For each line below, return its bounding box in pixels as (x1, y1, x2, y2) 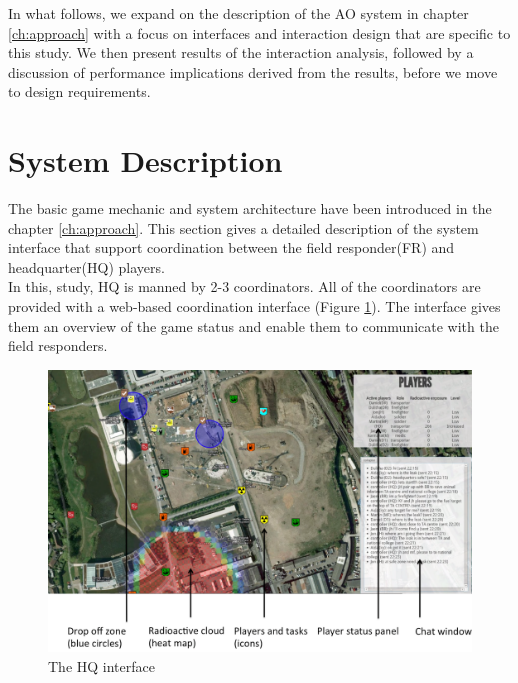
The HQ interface (48, 655, 155, 676)
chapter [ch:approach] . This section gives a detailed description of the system (8, 217, 479, 238)
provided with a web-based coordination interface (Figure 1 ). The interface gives (8, 296, 501, 317)
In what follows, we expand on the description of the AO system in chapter (8, 3, 469, 23)
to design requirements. (8, 81, 151, 102)
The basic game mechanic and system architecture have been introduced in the (8, 198, 492, 219)
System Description (8, 140, 283, 181)
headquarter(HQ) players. (8, 256, 165, 277)
